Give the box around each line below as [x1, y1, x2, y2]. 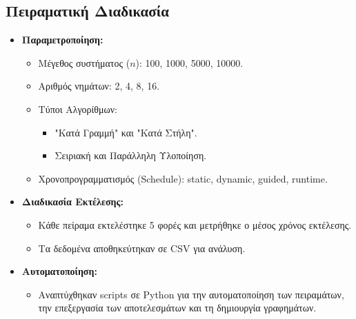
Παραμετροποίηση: [21, 32, 103, 47]
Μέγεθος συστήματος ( [38, 55, 130, 70]
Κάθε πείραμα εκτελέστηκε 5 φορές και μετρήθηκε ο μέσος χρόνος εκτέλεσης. [38, 217, 352, 231]
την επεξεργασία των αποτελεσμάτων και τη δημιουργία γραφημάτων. [38, 300, 317, 315]
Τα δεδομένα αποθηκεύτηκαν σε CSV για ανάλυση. [38, 240, 246, 255]
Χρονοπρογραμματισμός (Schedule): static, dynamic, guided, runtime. [38, 171, 328, 185]
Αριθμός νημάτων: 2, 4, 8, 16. [38, 79, 160, 93]
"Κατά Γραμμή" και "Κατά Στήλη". [55, 125, 197, 139]
